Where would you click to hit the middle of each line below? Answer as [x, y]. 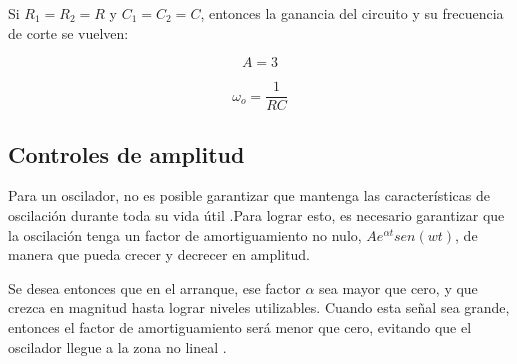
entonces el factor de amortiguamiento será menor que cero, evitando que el [240, 327]
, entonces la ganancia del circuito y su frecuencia [352, 13]
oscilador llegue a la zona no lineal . [117, 346]
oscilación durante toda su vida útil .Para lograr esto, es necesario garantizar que [256, 215]
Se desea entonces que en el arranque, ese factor [154, 287]
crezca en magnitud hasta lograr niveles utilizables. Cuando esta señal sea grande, [259, 307]
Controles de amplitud [126, 153]
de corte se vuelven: [68, 32]
